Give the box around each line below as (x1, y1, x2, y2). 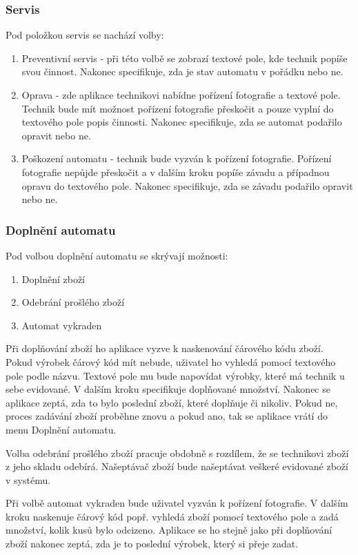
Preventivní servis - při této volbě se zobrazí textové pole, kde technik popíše (21, 50, 348, 65)
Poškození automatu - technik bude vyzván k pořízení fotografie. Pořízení (21, 151, 332, 166)
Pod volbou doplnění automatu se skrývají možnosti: (6, 248, 228, 262)
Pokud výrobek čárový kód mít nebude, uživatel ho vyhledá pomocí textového (6, 354, 336, 369)
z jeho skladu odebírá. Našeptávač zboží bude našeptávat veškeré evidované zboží (6, 459, 348, 474)
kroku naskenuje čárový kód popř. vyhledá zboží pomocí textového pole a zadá (6, 509, 339, 523)
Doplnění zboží (21, 271, 86, 286)
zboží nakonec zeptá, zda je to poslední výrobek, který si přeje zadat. (6, 536, 299, 551)
